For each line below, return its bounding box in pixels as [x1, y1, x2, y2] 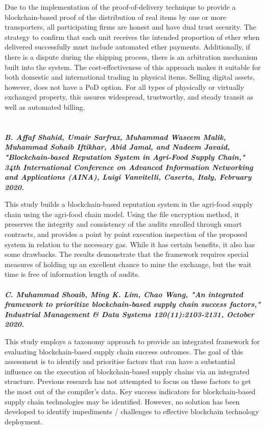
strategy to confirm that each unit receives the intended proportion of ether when [5, 31, 260, 42]
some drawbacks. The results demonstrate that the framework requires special [5, 249, 249, 259]
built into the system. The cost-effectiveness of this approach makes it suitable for [5, 61, 261, 72]
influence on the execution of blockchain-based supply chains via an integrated [5, 366, 250, 376]
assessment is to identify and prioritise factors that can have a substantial [5, 356, 235, 367]
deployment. [5, 416, 43, 426]
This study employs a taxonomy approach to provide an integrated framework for [5, 336, 260, 346]
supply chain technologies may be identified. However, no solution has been [5, 396, 240, 407]
